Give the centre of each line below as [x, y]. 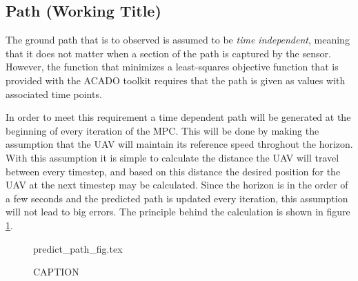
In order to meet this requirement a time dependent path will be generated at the [178, 117]
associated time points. [54, 94]
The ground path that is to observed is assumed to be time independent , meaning [178, 40]
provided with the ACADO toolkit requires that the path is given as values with [176, 80]
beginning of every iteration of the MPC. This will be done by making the [162, 130]
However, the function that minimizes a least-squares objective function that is [172, 67]
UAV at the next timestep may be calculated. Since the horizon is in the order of [177, 185]
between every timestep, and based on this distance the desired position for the [173, 171]
